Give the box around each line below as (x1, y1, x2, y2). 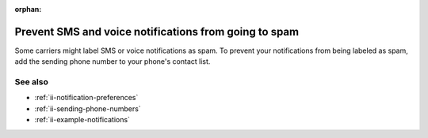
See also (14, 76, 49, 88)
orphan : (14, 5, 42, 13)
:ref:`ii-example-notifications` (34, 115, 131, 125)
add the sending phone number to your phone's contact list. (14, 57, 211, 66)
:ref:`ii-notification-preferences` (34, 93, 139, 103)
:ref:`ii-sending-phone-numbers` (34, 103, 142, 114)
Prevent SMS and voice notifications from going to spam (14, 24, 300, 39)
